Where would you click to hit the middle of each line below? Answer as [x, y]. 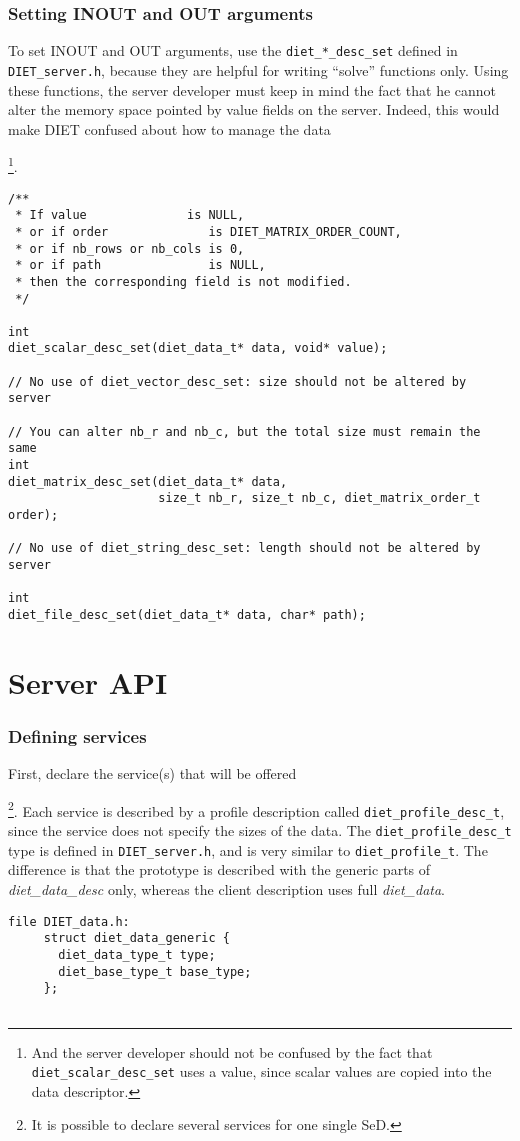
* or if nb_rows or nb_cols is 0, [130, 248]
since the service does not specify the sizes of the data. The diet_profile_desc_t [260, 830]
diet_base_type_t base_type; [155, 971]
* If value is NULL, [130, 215]
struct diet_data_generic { [136, 938]
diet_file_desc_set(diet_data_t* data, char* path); [187, 614]
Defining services [77, 735]
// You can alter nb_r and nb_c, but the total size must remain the [244, 431]
